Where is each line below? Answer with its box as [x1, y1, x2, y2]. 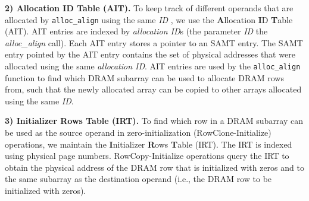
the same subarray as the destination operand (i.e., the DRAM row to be [5, 173, 272, 185]
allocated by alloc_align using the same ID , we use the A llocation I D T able [5, 13, 293, 25]
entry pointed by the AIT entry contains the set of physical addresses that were [5, 48, 295, 60]
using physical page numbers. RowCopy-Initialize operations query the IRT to [5, 149, 289, 162]
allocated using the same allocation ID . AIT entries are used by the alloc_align [5, 60, 301, 72]
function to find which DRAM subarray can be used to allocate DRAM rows [5, 71, 284, 84]
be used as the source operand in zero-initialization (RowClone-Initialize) [5, 126, 271, 139]
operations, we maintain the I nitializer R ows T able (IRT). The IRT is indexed [5, 138, 292, 150]
